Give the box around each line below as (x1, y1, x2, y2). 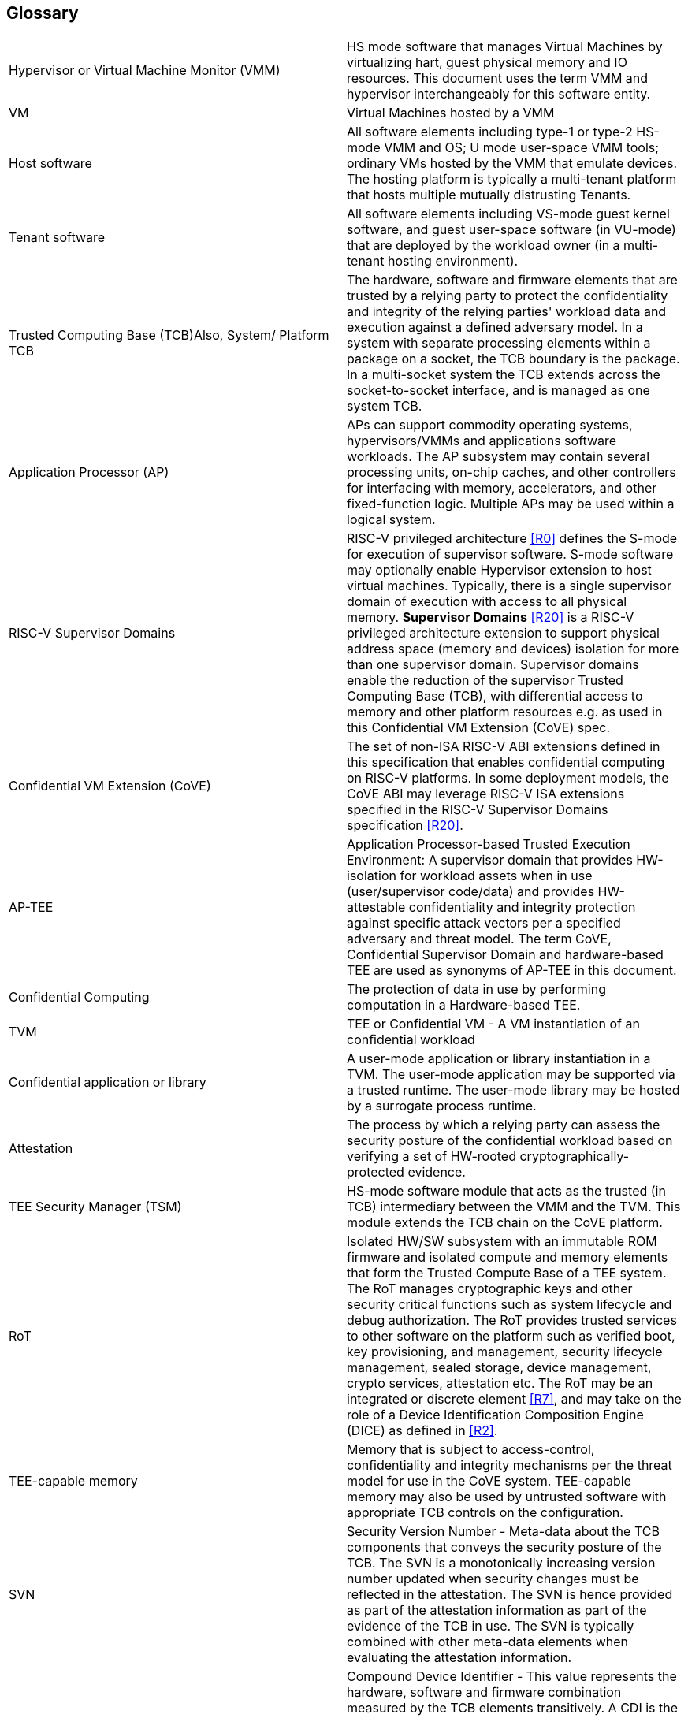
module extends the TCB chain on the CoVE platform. (347, 1214, 663, 1231)
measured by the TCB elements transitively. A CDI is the (347, 1700, 679, 1716)
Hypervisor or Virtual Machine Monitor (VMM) (9, 62, 281, 79)
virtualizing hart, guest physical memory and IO (347, 54, 627, 71)
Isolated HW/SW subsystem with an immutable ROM (347, 1233, 657, 1250)
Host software (9, 155, 92, 172)
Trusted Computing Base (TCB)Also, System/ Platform (9, 327, 329, 344)
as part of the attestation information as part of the (347, 1602, 647, 1619)
